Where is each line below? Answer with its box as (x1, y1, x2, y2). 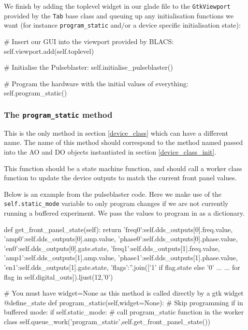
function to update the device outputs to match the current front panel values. (4, 173, 237, 183)
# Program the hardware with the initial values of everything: (4, 78, 189, 88)
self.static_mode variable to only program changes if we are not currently (4, 198, 229, 208)
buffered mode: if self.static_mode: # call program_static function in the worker (4, 307, 244, 317)
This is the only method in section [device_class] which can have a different (4, 127, 228, 138)
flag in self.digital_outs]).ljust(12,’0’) (4, 271, 113, 282)
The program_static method (4, 108, 113, 120)
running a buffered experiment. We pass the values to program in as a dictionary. (4, 207, 245, 218)
